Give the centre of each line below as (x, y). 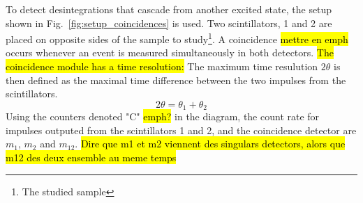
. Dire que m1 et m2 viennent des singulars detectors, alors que (210, 144)
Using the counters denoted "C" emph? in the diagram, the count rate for (163, 116)
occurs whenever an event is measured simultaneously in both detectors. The (170, 52)
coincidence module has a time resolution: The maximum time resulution (162, 66)
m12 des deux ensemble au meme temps (91, 157)
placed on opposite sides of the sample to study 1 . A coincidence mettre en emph (177, 38)
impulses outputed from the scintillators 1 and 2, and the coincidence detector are (181, 130)
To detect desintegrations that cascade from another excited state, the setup (169, 9)
